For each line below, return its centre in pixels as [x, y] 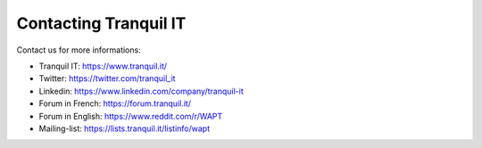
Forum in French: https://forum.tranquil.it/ [115, 103]
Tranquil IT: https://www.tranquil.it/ [103, 66]
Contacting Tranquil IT [101, 23]
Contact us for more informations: [79, 50]
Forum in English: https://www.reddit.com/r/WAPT [131, 116]
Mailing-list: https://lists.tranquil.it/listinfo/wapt [125, 128]
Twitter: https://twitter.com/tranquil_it [107, 78]
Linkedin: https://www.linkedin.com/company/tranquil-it [141, 91]
